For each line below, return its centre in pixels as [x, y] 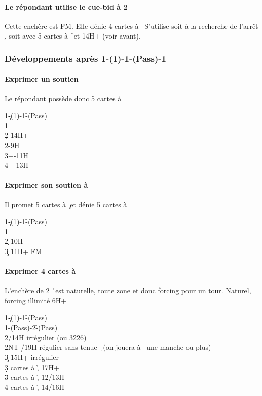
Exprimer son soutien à [46, 185]
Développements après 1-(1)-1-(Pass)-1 [85, 58]
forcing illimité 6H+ [36, 300]
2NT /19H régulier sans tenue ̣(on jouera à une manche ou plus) [108, 347]
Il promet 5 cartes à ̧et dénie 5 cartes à [66, 204]
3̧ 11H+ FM [23, 251]
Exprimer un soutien [42, 79]
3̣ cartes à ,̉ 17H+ [32, 367]
